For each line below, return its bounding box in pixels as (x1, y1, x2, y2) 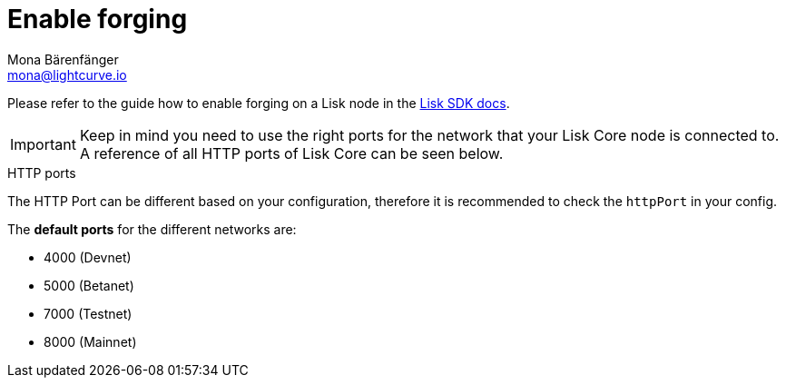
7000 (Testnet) (44, 305, 133, 321)
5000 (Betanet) (44, 277, 134, 293)
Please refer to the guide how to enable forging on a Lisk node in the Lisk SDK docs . (7, 94, 510, 111)
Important (10, 134, 76, 153)
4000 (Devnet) (44, 249, 132, 265)
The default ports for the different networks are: (7, 221, 297, 237)
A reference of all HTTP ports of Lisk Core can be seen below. (79, 143, 504, 163)
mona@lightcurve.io (7, 66, 127, 83)
